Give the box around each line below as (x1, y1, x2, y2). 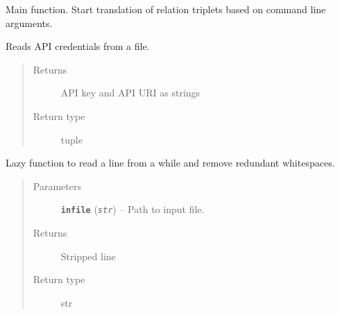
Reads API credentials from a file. (6, 39, 150, 53)
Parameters (33, 178, 81, 193)
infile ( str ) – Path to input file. (60, 202, 205, 216)
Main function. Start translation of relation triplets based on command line (6, 2, 326, 16)
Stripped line (60, 248, 116, 263)
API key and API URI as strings (60, 85, 201, 100)
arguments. (6, 15, 53, 30)
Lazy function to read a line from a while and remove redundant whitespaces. (6, 155, 335, 170)
